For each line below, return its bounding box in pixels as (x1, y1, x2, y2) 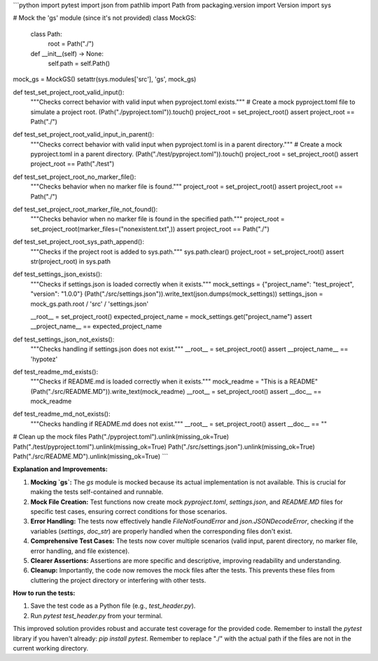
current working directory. (13, 644, 89, 653)
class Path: (30, 29, 62, 38)
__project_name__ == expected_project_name (30, 322, 162, 331)
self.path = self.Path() (48, 59, 111, 67)
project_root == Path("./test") (30, 160, 115, 168)
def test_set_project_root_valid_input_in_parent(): (13, 130, 154, 139)
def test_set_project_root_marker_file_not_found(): (13, 205, 158, 214)
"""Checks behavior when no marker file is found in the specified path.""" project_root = (30, 214, 285, 224)
